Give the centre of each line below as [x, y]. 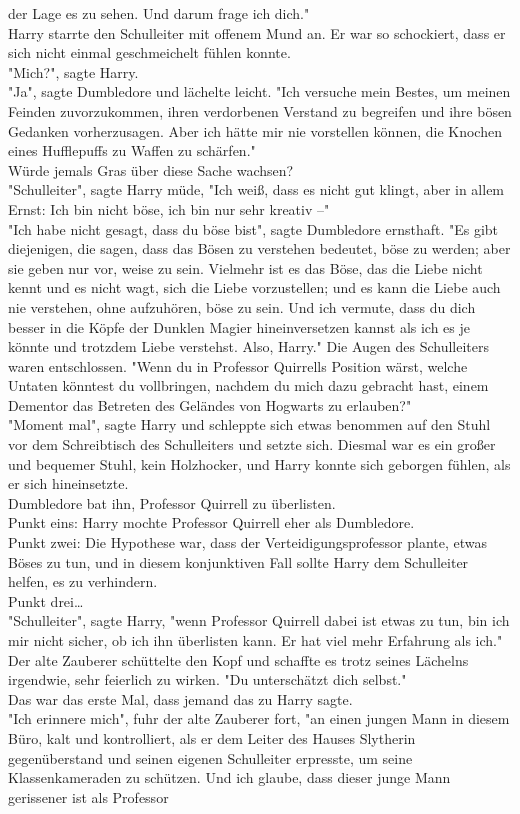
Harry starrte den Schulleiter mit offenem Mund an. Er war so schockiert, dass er [257, 32]
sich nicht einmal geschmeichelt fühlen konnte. [149, 52]
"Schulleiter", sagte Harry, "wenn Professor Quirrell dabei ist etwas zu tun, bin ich [259, 620]
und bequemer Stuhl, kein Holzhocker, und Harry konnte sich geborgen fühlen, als [259, 463]
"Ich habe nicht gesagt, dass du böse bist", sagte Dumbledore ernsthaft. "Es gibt [253, 228]
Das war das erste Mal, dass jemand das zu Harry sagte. [180, 698]
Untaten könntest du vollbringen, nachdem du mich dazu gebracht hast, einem [248, 385]
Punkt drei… [46, 600]
